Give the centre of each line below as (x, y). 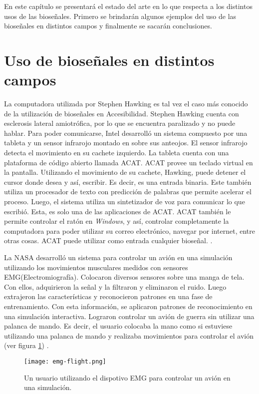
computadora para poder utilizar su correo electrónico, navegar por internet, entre (129, 230)
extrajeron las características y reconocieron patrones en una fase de (108, 296)
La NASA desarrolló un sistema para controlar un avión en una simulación (118, 257)
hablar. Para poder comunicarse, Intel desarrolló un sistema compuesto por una (126, 133)
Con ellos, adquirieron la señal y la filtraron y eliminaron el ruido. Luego (115, 286)
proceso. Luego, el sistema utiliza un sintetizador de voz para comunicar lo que (125, 201)
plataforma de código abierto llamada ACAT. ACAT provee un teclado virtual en (129, 162)
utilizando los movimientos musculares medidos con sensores (96, 267)
